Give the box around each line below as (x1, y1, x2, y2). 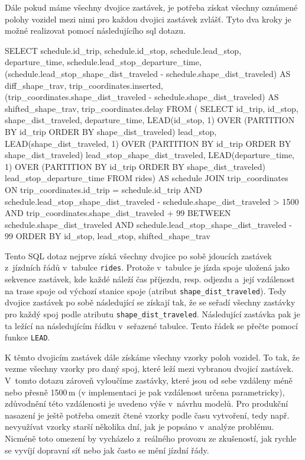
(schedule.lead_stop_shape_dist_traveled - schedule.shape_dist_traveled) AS (5, 67, 291, 79)
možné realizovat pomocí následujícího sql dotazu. (5, 24, 186, 37)
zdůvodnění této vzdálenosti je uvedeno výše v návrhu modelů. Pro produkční (5, 397, 288, 410)
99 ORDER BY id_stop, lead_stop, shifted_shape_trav (5, 230, 210, 242)
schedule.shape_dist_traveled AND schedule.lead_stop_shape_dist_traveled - (5, 218, 292, 230)
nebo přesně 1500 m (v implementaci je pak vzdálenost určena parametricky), (5, 385, 285, 398)
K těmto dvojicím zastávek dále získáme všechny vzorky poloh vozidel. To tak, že (5, 350, 300, 363)
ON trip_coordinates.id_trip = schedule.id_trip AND (5, 183, 202, 195)
